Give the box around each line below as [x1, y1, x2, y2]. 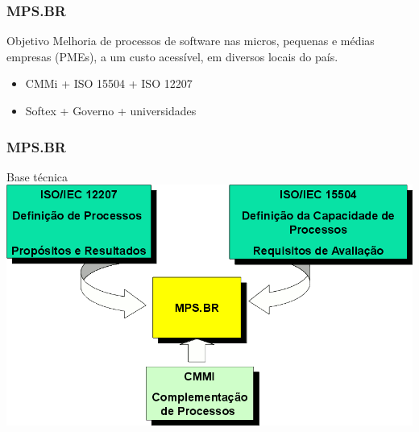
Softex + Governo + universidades [25, 102, 197, 118]
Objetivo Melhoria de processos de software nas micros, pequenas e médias [6, 32, 375, 49]
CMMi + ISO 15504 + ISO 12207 [25, 75, 193, 92]
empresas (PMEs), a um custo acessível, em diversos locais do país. [6, 48, 338, 64]
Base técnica [6, 168, 68, 185]
